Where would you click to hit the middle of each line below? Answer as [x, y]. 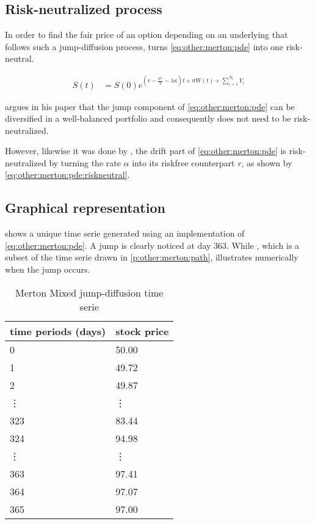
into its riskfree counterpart [183, 162]
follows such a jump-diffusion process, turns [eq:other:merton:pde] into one [144, 46]
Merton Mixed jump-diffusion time [89, 292]
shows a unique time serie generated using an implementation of [125, 233]
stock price [142, 331]
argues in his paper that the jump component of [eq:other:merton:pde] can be [150, 106]
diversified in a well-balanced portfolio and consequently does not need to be [148, 118]
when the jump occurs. [48, 269]
